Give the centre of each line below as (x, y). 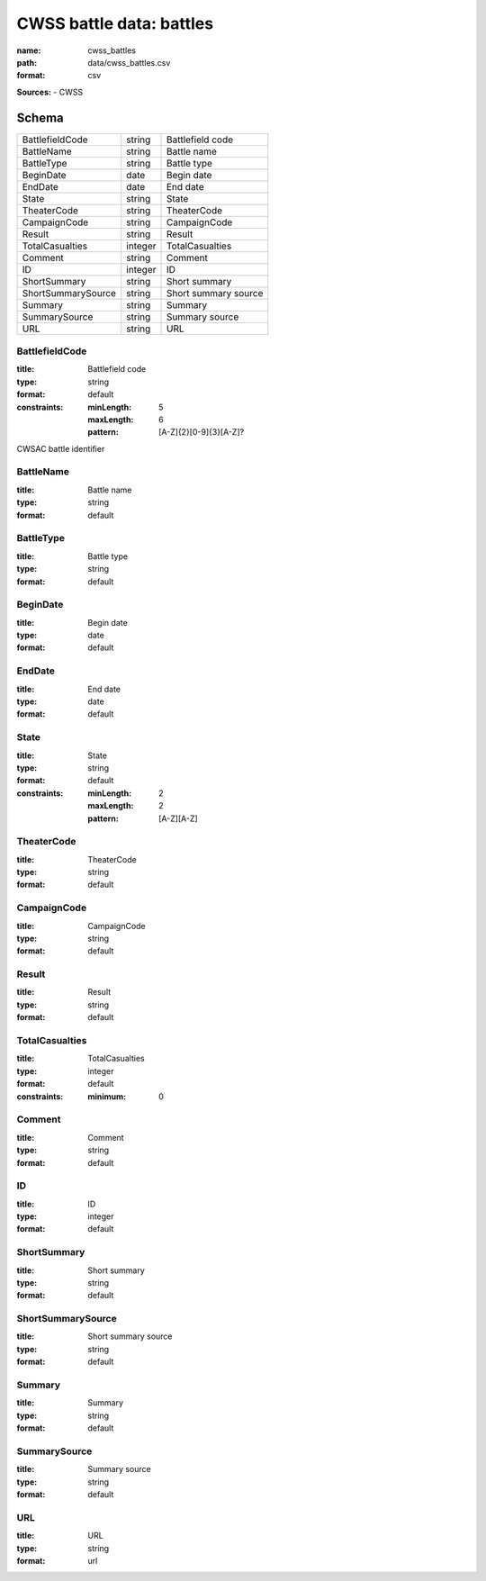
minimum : (107, 1096)
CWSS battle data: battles (115, 23)
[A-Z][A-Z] (178, 818)
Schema (40, 117)
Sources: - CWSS (50, 92)
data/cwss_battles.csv (129, 62)
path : (27, 62)
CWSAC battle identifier (61, 448)
